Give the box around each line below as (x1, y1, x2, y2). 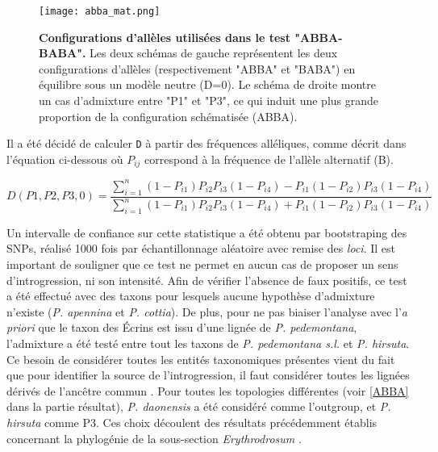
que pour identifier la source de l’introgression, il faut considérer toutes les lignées (6, 366, 410, 383)
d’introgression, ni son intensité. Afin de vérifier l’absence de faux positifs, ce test (6, 271, 407, 288)
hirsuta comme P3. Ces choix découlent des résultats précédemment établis (6, 413, 378, 430)
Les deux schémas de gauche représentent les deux (90, 44, 338, 61)
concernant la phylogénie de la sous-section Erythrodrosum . (6, 429, 302, 446)
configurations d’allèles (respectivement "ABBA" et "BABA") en (39, 60, 356, 77)
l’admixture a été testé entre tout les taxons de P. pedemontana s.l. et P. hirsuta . (6, 334, 410, 351)
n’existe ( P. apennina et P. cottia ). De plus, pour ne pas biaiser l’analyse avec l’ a (6, 303, 407, 320)
